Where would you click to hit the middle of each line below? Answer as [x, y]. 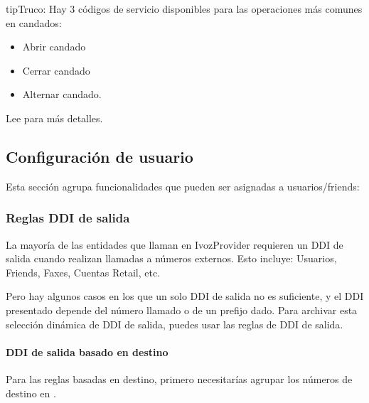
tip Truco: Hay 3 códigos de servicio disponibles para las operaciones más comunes [184, 9]
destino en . [31, 393]
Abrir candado [54, 47]
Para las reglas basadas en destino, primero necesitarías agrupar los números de [179, 378]
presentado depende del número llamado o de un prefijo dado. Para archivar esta [182, 310]
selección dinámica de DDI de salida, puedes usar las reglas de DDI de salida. [175, 324]
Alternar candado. [62, 94]
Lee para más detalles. [54, 118]
